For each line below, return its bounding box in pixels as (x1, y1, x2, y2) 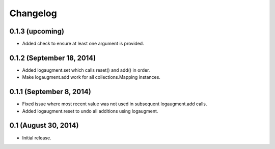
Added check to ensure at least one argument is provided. (22, 41, 145, 47)
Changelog (9, 8, 57, 19)
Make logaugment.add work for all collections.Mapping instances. (22, 74, 160, 80)
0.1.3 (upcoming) (9, 27, 65, 36)
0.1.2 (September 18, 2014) (9, 53, 96, 62)
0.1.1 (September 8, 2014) (9, 87, 91, 96)
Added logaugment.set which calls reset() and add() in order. (22, 67, 150, 73)
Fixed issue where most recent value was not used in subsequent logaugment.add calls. (22, 101, 207, 107)
